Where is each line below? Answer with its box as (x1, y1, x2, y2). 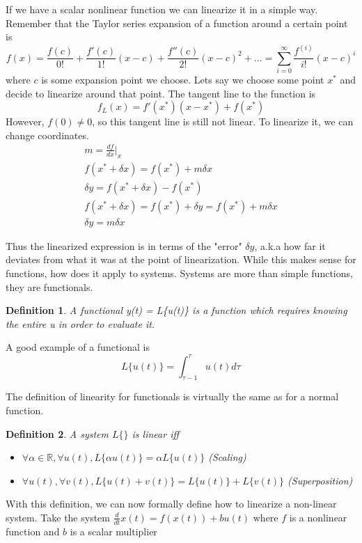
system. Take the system (6, 510, 110, 524)
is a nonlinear (289, 510, 347, 524)
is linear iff (132, 426, 180, 441)
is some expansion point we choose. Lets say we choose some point (41, 72, 324, 87)
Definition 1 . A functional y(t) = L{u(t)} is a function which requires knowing (6, 303, 347, 317)
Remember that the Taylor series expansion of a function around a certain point (6, 15, 348, 30)
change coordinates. (6, 127, 89, 142)
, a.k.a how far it (254, 238, 326, 253)
